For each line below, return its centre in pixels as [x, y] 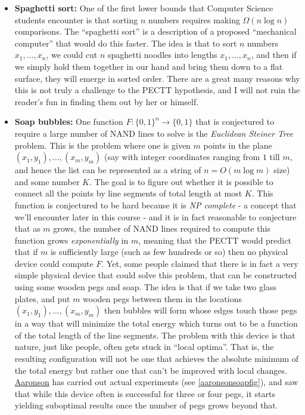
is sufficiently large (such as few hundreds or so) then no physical [169, 252]
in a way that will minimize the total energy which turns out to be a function [156, 323]
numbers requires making [194, 19]
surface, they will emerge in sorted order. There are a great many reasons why [157, 78]
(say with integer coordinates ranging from [182, 157]
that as [27, 228]
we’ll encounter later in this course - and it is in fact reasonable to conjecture [155, 216]
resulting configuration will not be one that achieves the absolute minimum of [157, 359]
